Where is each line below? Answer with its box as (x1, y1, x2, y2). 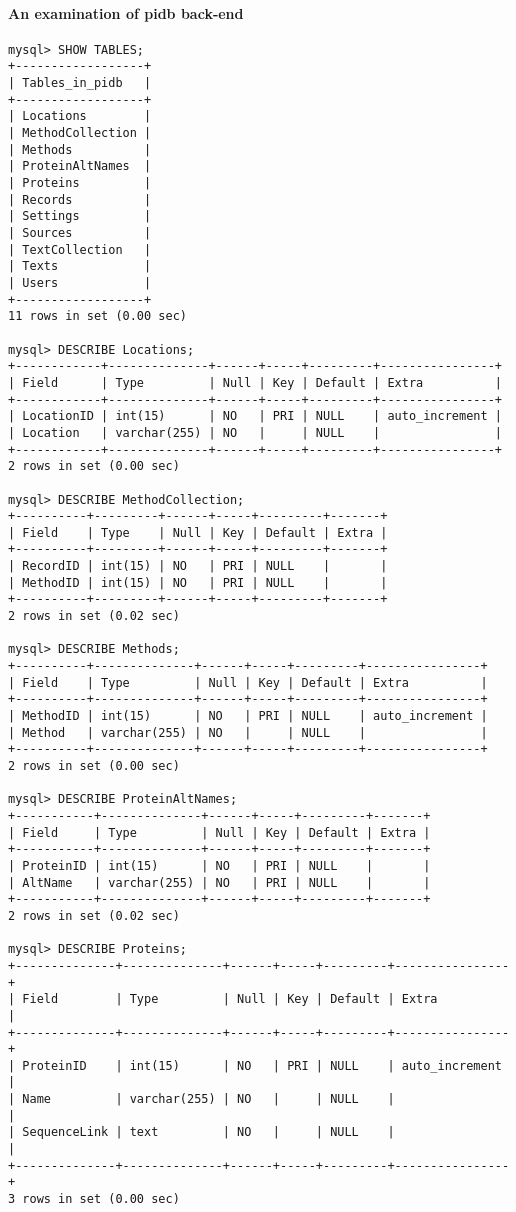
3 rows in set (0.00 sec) (8, 1192, 180, 1207)
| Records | (8, 192, 152, 207)
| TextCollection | (8, 242, 152, 257)
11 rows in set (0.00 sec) (8, 309, 187, 324)
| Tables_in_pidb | (8, 76, 152, 91)
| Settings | (8, 209, 152, 224)
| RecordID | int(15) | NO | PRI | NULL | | (8, 559, 388, 574)
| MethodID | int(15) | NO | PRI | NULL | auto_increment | (8, 709, 488, 724)
